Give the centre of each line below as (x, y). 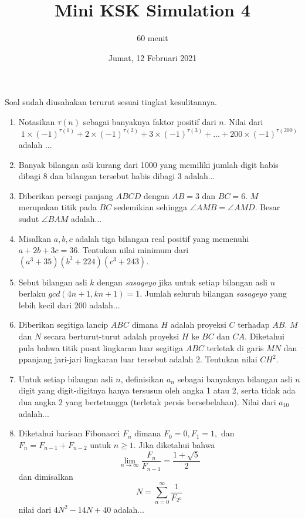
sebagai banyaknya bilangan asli (235, 379)
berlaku (32, 293)
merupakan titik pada (57, 207)
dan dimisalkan (46, 476)
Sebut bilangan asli (53, 282)
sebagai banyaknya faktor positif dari (150, 121)
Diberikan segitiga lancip (63, 324)
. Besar (267, 207)
